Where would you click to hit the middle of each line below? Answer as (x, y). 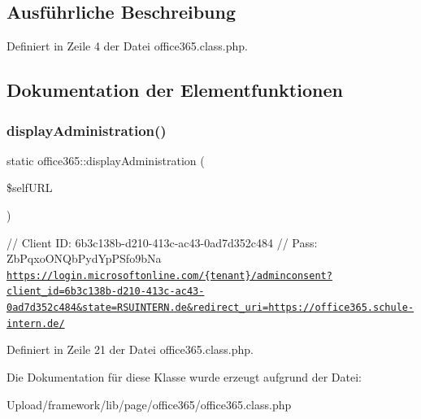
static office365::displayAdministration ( (106, 160)
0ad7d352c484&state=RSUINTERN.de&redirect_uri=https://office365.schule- (210, 308)
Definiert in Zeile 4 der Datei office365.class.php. (127, 46)
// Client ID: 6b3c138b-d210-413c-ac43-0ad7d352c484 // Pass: (162, 242)
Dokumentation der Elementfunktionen (175, 90)
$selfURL (30, 188)
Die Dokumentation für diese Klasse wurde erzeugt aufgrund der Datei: (184, 376)
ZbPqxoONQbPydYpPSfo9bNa (84, 258)
